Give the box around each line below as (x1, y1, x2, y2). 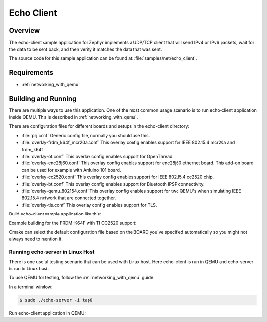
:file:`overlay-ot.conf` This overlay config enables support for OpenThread (21, 154, 173, 159)
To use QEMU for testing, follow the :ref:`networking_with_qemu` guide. (9, 275, 155, 281)
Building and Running (9, 94, 77, 103)
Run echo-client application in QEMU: (9, 310, 86, 316)
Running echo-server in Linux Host (9, 248, 95, 255)
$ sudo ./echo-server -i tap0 (19, 297, 93, 303)
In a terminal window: (9, 284, 53, 290)
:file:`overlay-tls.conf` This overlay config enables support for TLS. (21, 202, 157, 208)
